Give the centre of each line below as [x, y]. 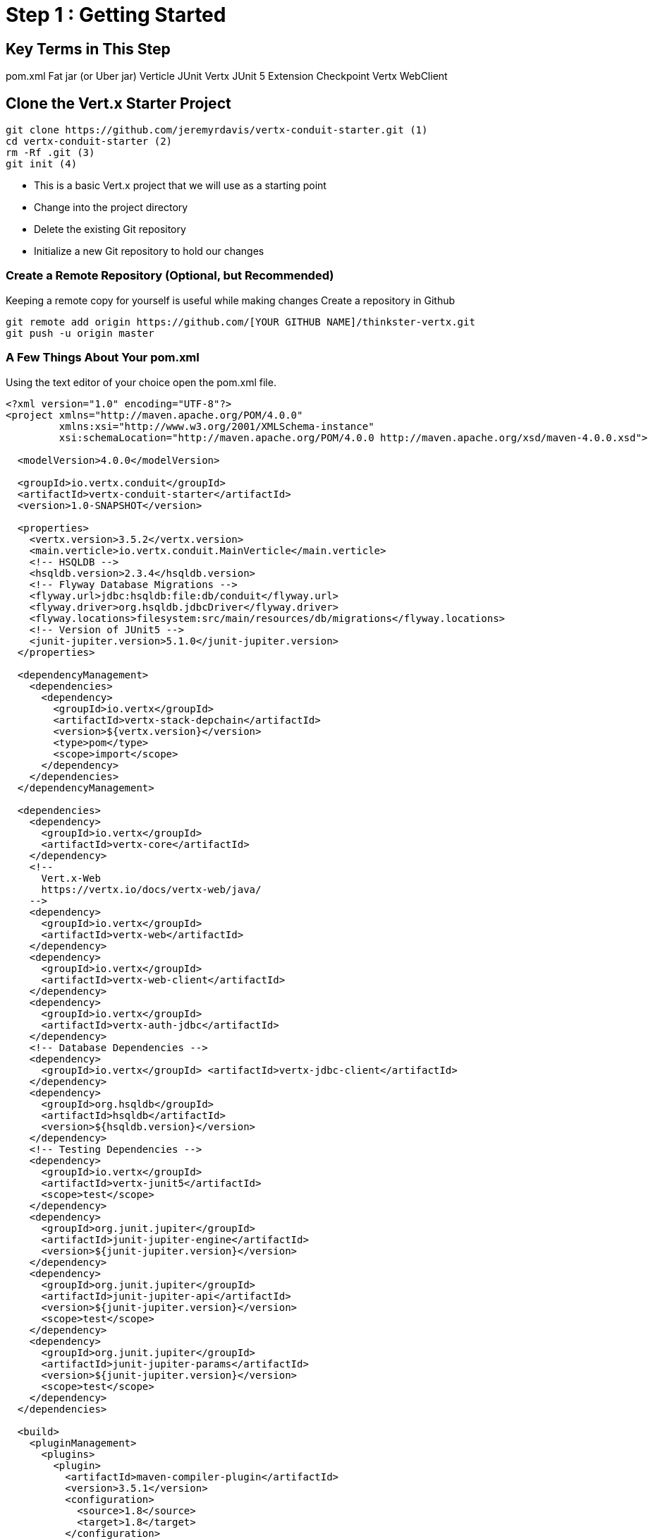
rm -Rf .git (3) [50, 153]
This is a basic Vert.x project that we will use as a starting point [180, 186]
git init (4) [42, 164]
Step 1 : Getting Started [116, 15]
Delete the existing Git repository [110, 229]
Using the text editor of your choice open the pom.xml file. [141, 382]
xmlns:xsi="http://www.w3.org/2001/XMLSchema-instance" [216, 426]
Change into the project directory [111, 208]
